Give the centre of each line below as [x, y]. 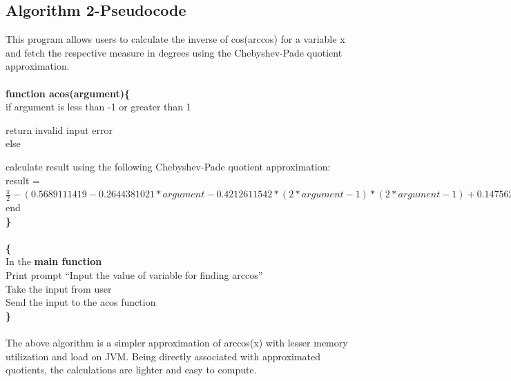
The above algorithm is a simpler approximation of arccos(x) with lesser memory [177, 342]
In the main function [54, 261]
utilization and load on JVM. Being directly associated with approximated [163, 356]
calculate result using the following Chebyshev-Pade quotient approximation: [168, 166]
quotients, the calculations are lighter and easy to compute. [131, 370]
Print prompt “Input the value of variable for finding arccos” [134, 274]
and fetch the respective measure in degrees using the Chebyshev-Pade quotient [174, 52]
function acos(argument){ [68, 93]
